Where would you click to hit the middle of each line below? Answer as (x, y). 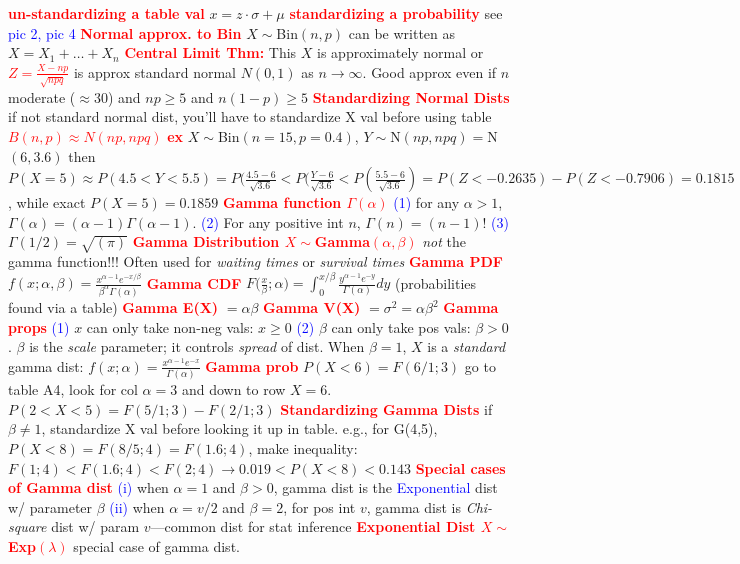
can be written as (402, 32)
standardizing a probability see (396, 13)
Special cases (460, 467)
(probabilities (436, 282)
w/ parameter (50, 506)
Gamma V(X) (312, 307)
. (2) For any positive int (268, 221)
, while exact (47, 202)
